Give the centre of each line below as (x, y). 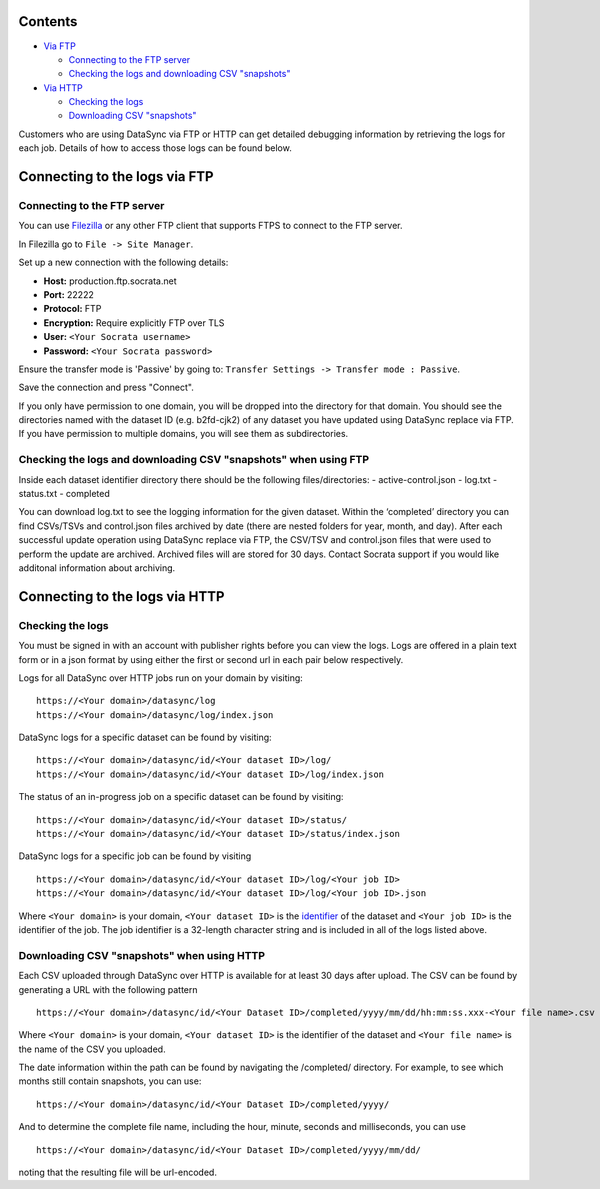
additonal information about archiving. (97, 567)
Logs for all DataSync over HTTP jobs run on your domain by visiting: (161, 677)
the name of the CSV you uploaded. (92, 1049)
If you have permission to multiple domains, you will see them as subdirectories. (183, 434)
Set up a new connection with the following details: (123, 262)
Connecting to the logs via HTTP (121, 596)
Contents (48, 21)
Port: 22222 (68, 294)
